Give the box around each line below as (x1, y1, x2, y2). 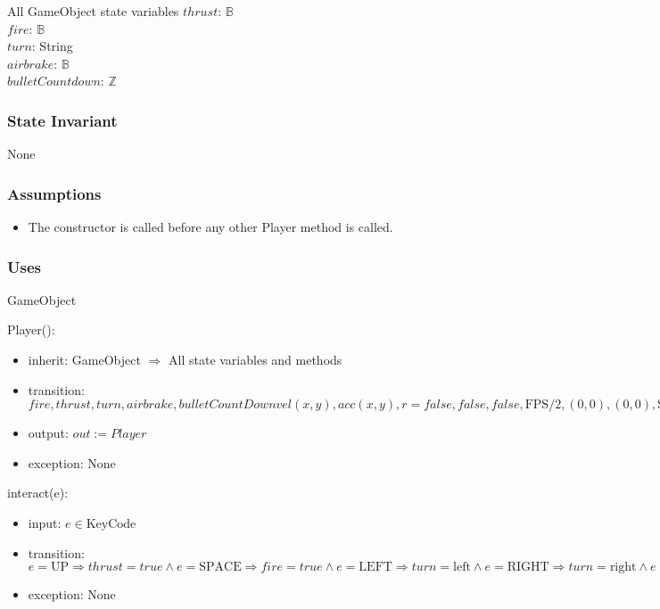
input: (28, 513, 62, 531)
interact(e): (7, 483, 69, 502)
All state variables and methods (169, 350, 342, 368)
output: (28, 424, 69, 442)
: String (31, 37, 73, 55)
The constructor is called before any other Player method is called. (28, 218, 393, 235)
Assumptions (7, 182, 102, 204)
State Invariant (7, 109, 118, 131)
